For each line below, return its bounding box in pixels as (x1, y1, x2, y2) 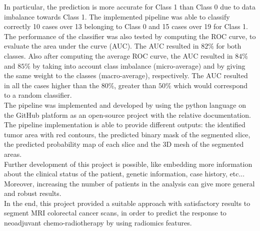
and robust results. (4, 188, 61, 198)
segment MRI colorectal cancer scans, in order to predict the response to (4, 207, 226, 218)
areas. (4, 148, 22, 159)
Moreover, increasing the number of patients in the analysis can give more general (4, 178, 255, 188)
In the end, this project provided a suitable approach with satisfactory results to (4, 197, 250, 208)
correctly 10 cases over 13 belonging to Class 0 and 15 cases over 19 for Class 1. (4, 21, 248, 32)
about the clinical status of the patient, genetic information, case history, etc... (4, 168, 245, 179)
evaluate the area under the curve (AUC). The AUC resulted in (4, 41, 199, 51)
